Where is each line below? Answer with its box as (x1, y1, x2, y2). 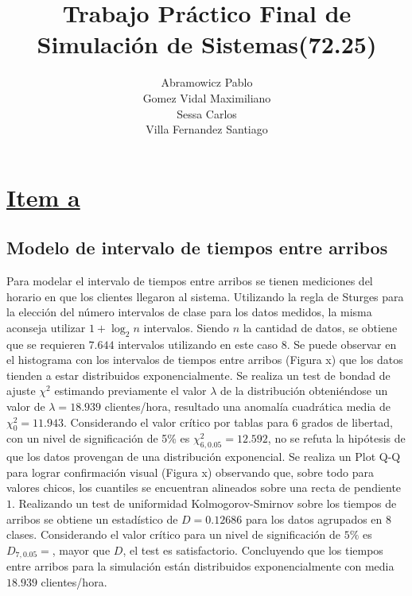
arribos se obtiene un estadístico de (6, 510, 178, 527)
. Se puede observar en (286, 335, 397, 352)
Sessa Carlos (177, 105, 237, 122)
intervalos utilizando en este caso (118, 335, 278, 352)
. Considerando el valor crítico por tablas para (64, 413, 289, 430)
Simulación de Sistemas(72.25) (37, 28, 377, 60)
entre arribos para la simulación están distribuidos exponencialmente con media (6, 558, 395, 575)
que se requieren (6, 335, 85, 352)
